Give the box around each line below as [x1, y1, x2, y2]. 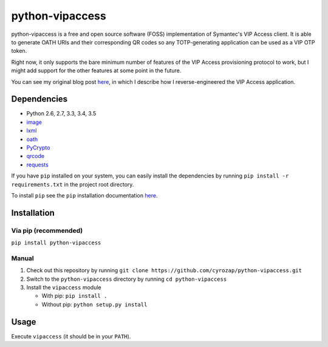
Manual [11, 254, 35, 263]
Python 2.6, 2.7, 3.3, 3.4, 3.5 [26, 110, 97, 117]
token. [11, 47, 27, 55]
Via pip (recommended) [11, 226, 83, 235]
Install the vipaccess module [26, 284, 101, 291]
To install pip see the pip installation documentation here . [11, 191, 158, 199]
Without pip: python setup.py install [41, 301, 148, 308]
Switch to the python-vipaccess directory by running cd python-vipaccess [26, 275, 227, 283]
